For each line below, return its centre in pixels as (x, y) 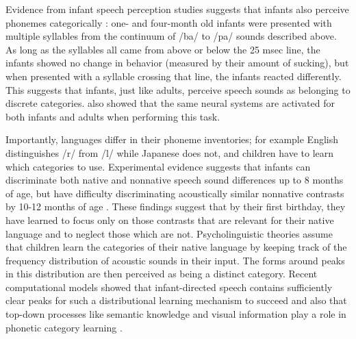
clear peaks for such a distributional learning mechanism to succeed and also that (176, 300)
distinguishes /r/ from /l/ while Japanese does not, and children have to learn (170, 152)
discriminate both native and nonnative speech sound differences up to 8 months (175, 180)
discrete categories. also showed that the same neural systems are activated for (170, 103)
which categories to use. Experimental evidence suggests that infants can (158, 166)
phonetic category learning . (64, 327)
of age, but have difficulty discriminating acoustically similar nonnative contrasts (175, 193)
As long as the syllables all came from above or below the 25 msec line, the (163, 49)
